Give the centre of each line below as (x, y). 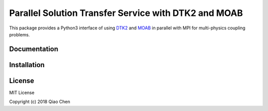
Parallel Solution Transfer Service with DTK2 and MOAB (126, 13)
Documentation (34, 49)
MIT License (22, 93)
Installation (27, 65)
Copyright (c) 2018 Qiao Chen (40, 102)
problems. (19, 34)
